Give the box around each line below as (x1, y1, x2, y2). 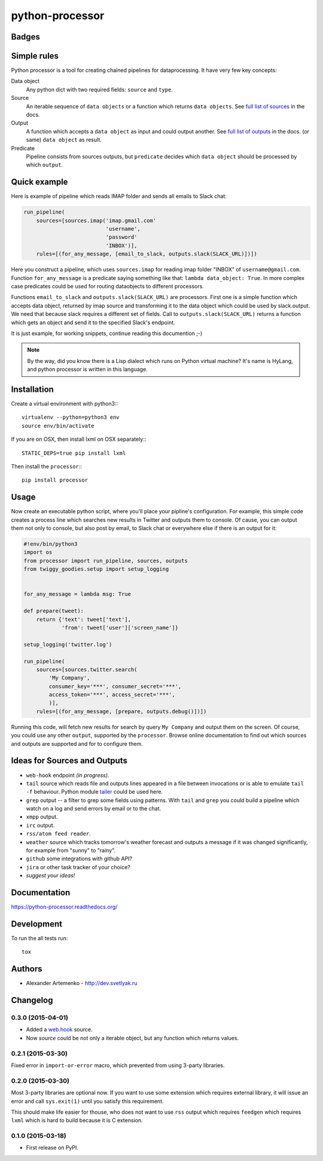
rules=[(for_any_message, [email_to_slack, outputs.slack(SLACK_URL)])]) (36, 251, 257, 257)
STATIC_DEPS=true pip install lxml (22, 449, 126, 456)
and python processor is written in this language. (27, 365, 148, 373)
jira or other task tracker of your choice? (26, 863, 131, 870)
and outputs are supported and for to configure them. (11, 740, 143, 747)
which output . (26, 161, 63, 169)
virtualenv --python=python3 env (22, 414, 120, 421)
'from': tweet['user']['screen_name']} (61, 624, 179, 631)
